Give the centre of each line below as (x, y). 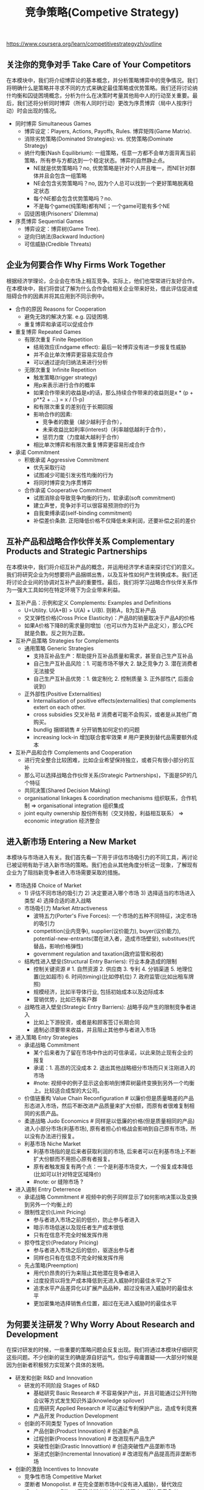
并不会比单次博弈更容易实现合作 (73, 354)
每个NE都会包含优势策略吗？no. (73, 198)
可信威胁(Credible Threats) (58, 244)
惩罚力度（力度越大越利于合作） (82, 437)
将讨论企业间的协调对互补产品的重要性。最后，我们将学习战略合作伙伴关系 (99, 582)
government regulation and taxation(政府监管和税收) (98, 954)
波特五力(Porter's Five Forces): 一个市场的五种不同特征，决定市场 (115, 916)
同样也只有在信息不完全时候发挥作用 (79, 1258)
